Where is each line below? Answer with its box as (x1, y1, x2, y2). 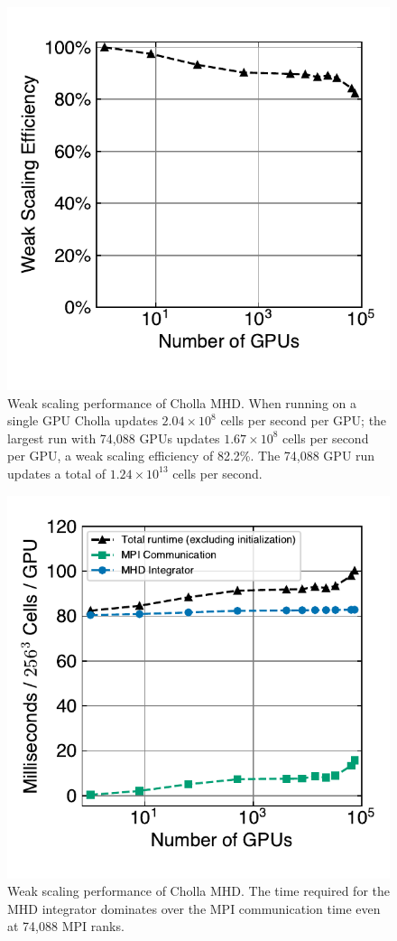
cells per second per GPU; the (220, 411, 387, 430)
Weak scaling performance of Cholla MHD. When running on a (7, 393, 356, 412)
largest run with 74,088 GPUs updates (7, 428, 220, 447)
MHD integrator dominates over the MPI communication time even (7, 899, 381, 918)
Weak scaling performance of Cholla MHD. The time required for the (7, 881, 390, 900)
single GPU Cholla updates (7, 411, 158, 430)
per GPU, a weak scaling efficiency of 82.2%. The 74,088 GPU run (7, 446, 375, 465)
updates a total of (7, 463, 106, 482)
